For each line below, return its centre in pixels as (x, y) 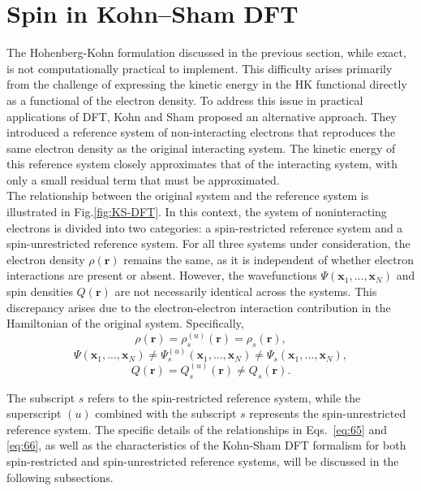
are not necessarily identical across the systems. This (246, 291)
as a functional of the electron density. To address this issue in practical (185, 100)
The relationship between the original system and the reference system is (188, 196)
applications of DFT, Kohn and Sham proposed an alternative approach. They (202, 116)
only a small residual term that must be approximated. (143, 179)
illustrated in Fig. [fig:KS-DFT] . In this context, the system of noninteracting (197, 212)
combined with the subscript (166, 413)
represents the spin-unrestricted (328, 413)
